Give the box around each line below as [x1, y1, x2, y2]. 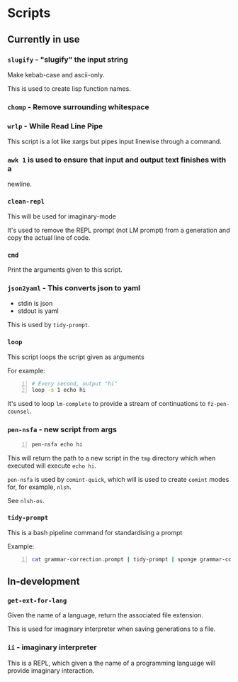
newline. [7, 180, 32, 189]
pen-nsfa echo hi [31, 441, 83, 448]
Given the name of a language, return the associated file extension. [7, 611, 203, 620]
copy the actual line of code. [7, 233, 91, 242]
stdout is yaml [17, 307, 59, 315]
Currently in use [7, 33, 80, 45]
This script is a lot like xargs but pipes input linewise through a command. [7, 137, 222, 146]
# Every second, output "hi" [31, 380, 118, 387]
